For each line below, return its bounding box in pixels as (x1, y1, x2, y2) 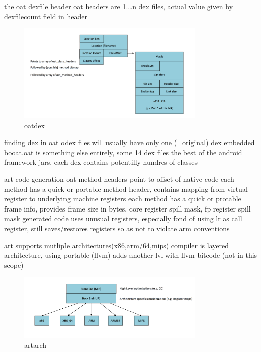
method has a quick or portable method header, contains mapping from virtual (4, 183, 248, 194)
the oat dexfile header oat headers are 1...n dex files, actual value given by (4, 1, 233, 11)
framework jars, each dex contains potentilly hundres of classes (4, 157, 198, 167)
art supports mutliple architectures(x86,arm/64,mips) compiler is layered (4, 240, 229, 250)
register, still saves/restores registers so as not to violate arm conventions (4, 223, 230, 233)
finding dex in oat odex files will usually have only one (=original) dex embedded (4, 137, 255, 148)
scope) (4, 259, 24, 270)
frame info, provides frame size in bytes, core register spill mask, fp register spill (4, 203, 251, 214)
